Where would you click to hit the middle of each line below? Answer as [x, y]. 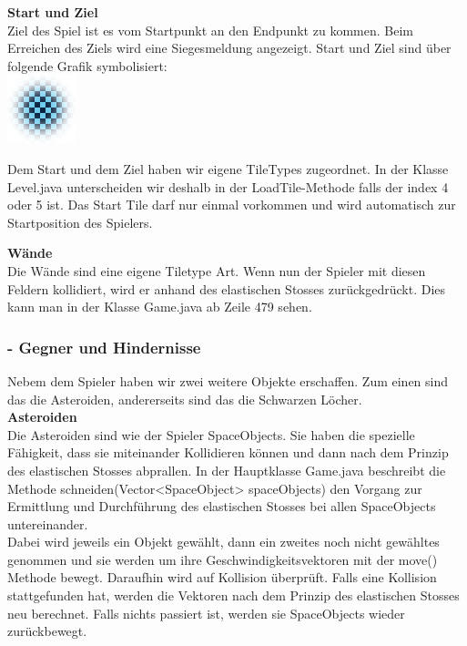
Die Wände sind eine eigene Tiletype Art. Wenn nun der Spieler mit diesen [217, 270]
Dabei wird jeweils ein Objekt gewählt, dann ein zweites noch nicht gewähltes [223, 542]
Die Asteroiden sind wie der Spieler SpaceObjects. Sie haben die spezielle [211, 434]
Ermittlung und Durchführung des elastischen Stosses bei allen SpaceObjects [222, 506]
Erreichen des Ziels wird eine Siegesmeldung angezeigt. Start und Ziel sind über [229, 48]
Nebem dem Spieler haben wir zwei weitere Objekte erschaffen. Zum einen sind [228, 380]
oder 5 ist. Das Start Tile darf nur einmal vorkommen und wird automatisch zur [232, 205]
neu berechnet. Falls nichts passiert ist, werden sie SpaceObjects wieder [206, 613]
